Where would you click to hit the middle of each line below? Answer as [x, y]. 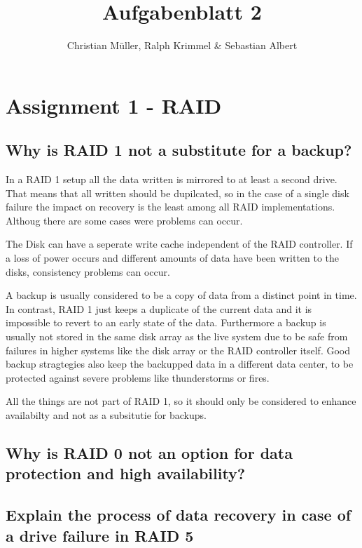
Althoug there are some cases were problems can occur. [124, 220]
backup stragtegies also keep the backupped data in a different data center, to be [180, 364]
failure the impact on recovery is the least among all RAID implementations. [170, 207]
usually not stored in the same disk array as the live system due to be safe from [177, 336]
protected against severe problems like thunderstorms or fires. [138, 377]
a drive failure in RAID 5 [100, 535]
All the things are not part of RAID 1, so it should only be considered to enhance [181, 401]
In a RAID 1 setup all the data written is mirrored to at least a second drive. [172, 179]
